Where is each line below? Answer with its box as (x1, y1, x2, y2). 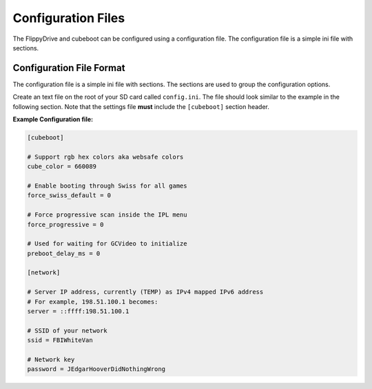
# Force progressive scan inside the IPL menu (27, 211, 187, 219)
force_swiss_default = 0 (27, 192, 112, 199)
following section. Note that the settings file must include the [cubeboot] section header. (12, 102, 270, 110)
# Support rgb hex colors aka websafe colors (27, 152, 184, 161)
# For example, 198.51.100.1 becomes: (27, 297, 158, 306)
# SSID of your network (27, 326, 108, 335)
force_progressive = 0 (27, 221, 104, 228)
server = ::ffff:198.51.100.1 (27, 308, 130, 315)
